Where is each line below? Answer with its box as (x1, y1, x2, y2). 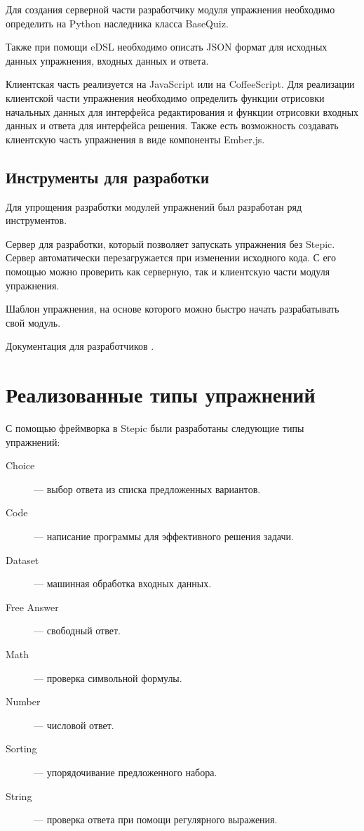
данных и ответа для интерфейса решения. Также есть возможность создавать (6, 118, 339, 133)
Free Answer (6, 599, 59, 614)
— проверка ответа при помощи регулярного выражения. (34, 812, 278, 827)
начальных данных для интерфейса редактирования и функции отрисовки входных (6, 104, 359, 119)
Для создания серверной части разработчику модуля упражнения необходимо (6, 2, 335, 16)
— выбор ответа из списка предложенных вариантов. (34, 481, 261, 496)
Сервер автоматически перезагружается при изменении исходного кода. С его (6, 250, 337, 265)
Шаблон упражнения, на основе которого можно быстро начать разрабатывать (6, 301, 339, 316)
